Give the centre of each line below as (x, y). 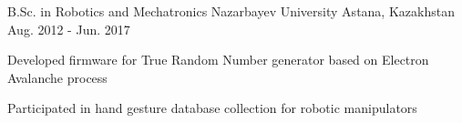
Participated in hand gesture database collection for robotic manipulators (212, 108)
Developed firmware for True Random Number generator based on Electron (218, 60)
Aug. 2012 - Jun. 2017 (69, 29)
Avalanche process (57, 77)
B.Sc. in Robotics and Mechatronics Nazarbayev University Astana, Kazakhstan (231, 11)
